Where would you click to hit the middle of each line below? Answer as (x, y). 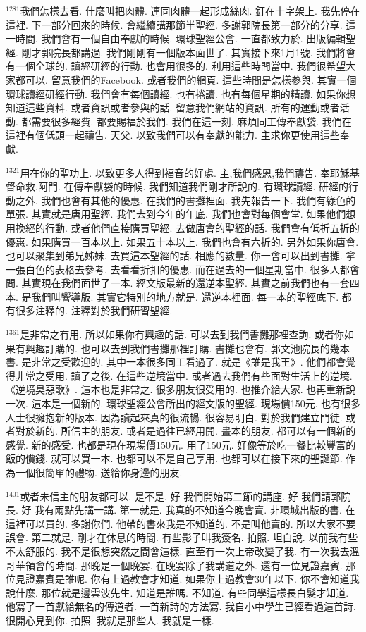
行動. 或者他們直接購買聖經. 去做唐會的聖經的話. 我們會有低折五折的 (202, 227)
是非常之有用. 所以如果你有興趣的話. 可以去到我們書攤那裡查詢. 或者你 (182, 334)
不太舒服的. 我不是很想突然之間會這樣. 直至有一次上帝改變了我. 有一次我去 (178, 551)
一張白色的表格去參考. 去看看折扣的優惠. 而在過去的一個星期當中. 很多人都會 (183, 269)
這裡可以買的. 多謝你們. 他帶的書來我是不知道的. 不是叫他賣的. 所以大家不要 (181, 523)
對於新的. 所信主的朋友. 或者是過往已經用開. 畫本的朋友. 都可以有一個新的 (185, 431)
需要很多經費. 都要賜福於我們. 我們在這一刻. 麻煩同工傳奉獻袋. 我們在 (191, 121)
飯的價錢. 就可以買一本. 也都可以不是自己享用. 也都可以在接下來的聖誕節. (174, 458)
